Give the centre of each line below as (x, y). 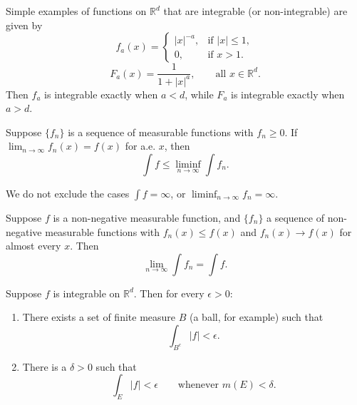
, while (199, 94)
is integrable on (87, 293)
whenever (198, 385)
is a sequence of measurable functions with (161, 132)
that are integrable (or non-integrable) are (255, 11)
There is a (45, 366)
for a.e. (140, 146)
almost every (33, 246)
